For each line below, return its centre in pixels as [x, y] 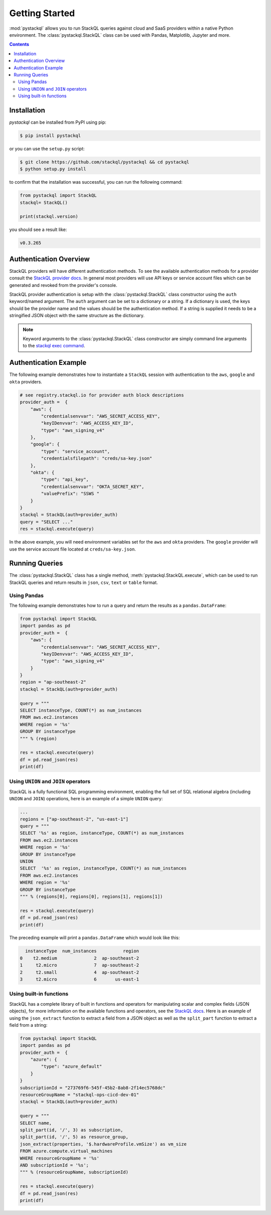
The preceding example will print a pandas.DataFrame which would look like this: [95, 938]
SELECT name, [36, 1123]
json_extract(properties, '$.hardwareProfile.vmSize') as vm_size [103, 1144]
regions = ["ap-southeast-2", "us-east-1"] [74, 819]
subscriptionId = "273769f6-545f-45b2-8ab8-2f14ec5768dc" [93, 1088]
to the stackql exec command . [54, 346]
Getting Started [42, 13]
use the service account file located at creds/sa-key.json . [73, 549]
